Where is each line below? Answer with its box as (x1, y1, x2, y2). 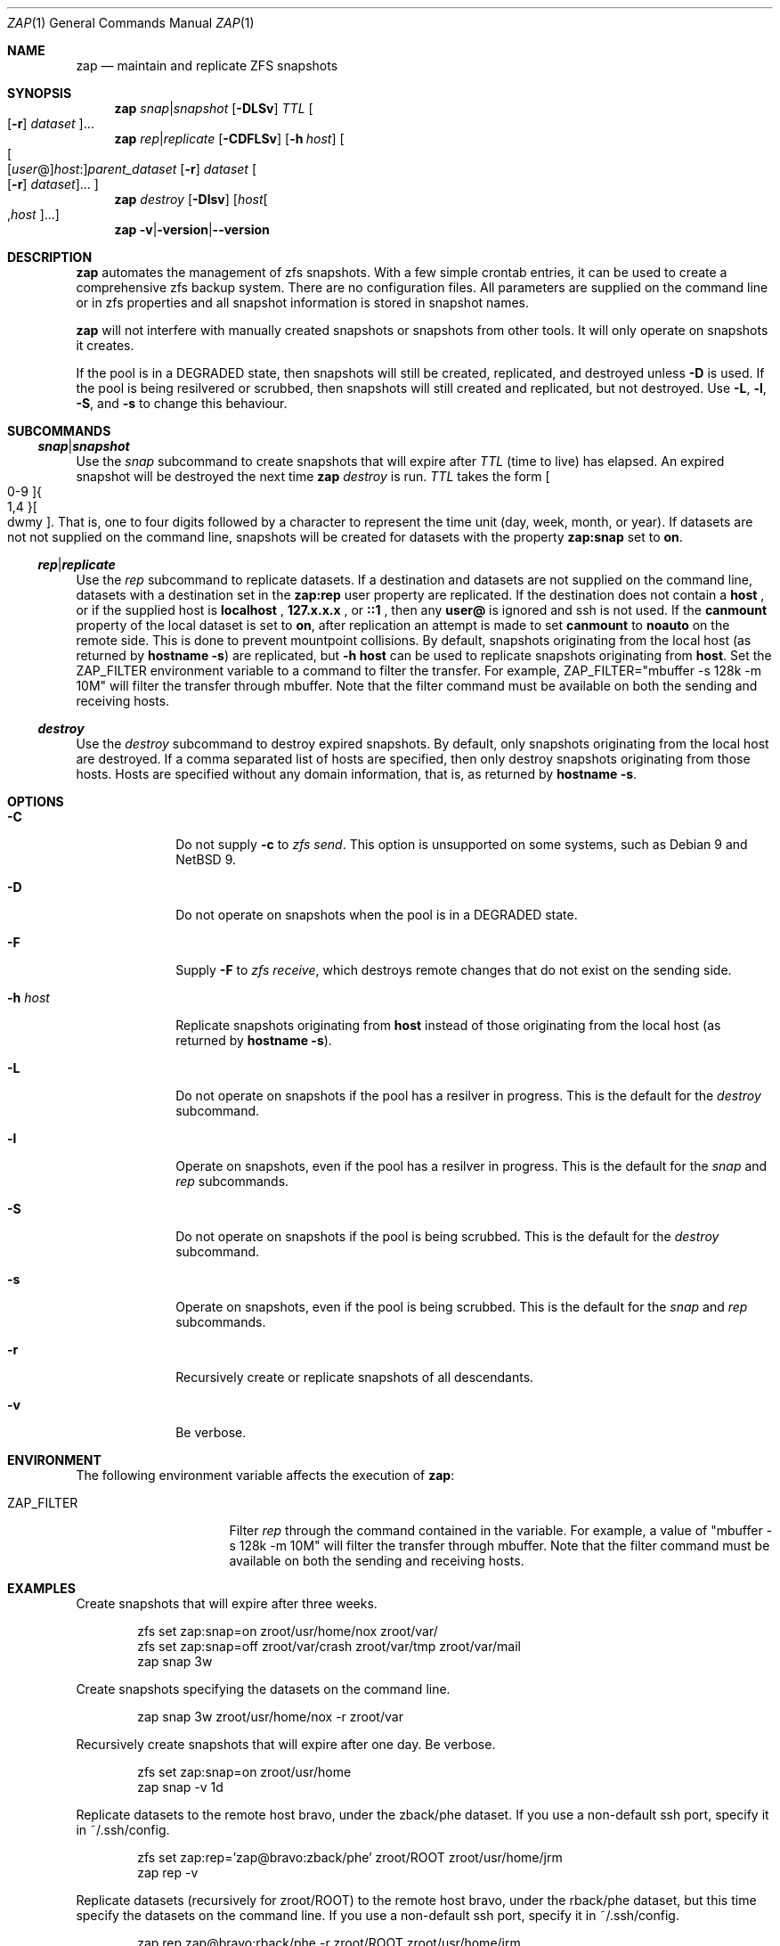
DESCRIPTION (7, 249, 93, 265)
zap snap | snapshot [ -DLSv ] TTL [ (114, 101, 313, 116)
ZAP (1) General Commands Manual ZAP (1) (7, 15, 255, 30)
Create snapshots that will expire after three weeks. (76, 1596, 378, 1611)
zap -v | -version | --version (114, 222, 270, 237)
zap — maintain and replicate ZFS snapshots (76, 58, 338, 73)
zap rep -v (137, 1865, 199, 1880)
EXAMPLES (7, 1581, 76, 1596)
